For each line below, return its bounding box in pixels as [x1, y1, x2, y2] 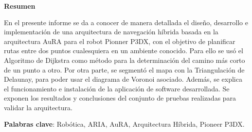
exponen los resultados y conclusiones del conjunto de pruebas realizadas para [4, 93, 236, 103]
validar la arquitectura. [4, 102, 72, 112]
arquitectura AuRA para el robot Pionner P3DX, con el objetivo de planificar [4, 36, 235, 46]
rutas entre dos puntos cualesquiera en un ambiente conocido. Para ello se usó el [4, 45, 243, 56]
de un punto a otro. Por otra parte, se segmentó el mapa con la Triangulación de [4, 64, 245, 74]
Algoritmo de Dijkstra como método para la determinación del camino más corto [4, 55, 245, 65]
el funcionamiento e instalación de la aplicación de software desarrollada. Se [4, 83, 230, 93]
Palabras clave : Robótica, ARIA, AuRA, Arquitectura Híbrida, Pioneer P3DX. [4, 118, 245, 129]
